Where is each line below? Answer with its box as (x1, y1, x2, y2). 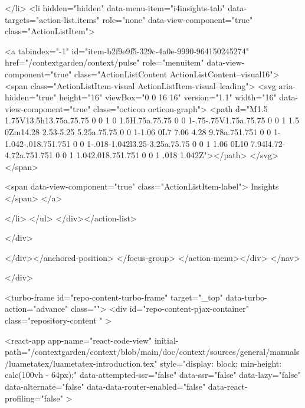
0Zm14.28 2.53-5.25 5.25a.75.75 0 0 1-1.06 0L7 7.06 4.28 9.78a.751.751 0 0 (5, 125, 271, 138)
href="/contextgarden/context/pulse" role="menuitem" (5, 56, 204, 68)
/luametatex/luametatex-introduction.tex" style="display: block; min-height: (5, 357, 282, 369)
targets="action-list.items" (5, 13, 100, 25)
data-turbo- (225, 291, 267, 303)
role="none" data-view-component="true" (102, 13, 253, 25)
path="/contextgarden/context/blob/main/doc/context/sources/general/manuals (5, 345, 300, 358)
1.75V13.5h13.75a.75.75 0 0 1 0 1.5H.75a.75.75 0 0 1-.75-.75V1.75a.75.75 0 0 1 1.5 (5, 114, 299, 126)
